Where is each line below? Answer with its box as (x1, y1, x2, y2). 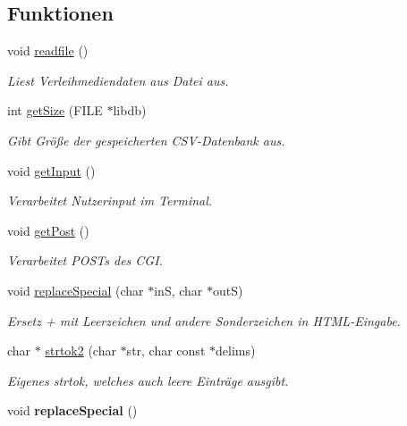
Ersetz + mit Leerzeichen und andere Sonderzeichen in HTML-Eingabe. (7, 311, 401, 330)
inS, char (154, 280, 203, 299)
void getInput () (7, 161, 96, 180)
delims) (216, 341, 256, 360)
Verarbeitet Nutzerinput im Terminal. (7, 191, 213, 210)
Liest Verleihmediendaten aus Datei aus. (7, 71, 229, 89)
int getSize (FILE (7, 101, 103, 120)
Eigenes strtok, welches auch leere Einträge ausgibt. (7, 371, 289, 389)
